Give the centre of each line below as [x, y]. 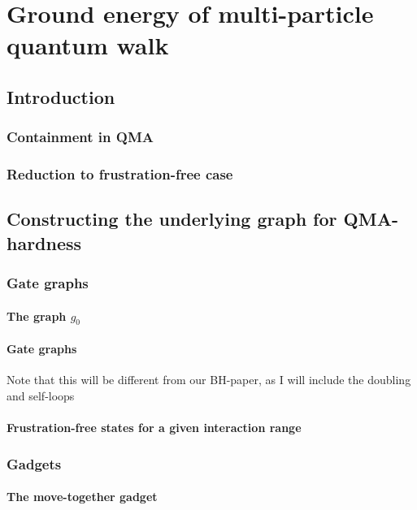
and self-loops [41, 395]
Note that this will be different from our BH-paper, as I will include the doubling [209, 380]
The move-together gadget [82, 497]
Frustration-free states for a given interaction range [154, 428]
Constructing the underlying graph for [172, 219]
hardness [44, 242]
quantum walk [88, 45]
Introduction [61, 96]
